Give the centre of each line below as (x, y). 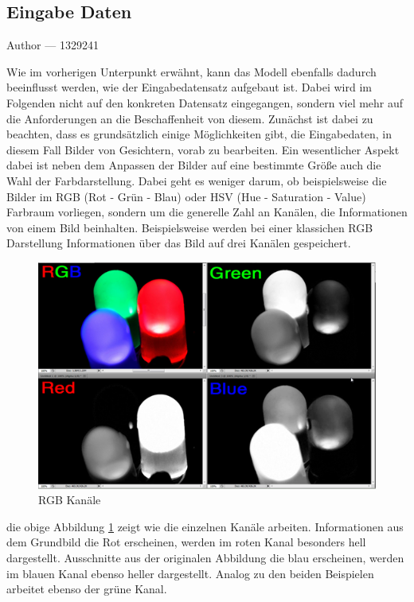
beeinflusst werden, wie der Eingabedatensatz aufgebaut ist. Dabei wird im (189, 87)
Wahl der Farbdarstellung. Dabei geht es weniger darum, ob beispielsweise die (197, 180)
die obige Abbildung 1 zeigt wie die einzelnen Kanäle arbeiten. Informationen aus (205, 526)
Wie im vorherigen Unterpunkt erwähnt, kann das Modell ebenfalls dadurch (191, 71)
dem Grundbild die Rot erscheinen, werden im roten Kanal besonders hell (186, 542)
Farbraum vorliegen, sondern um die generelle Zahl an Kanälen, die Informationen (207, 212)
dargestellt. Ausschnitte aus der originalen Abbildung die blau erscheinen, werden (205, 558)
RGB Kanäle (70, 500)
